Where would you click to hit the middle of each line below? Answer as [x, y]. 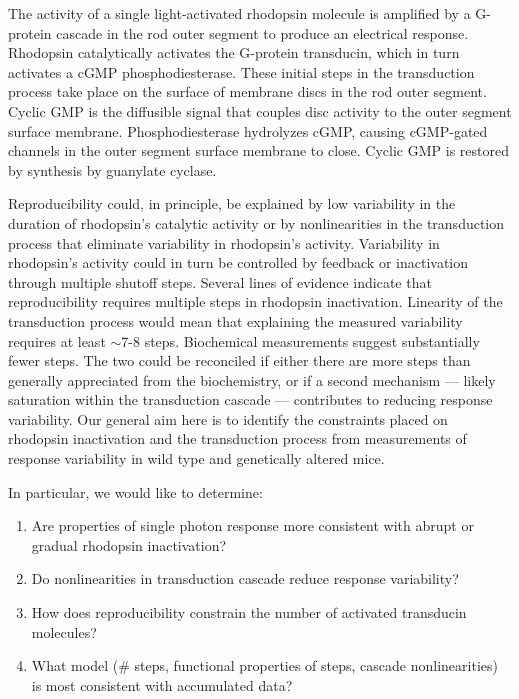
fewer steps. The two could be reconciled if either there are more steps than [239, 360]
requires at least [57, 340]
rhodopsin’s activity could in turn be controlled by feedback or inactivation [238, 262]
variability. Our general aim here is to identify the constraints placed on [228, 418]
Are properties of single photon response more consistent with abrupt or [252, 525]
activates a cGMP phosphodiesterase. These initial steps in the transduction [241, 71]
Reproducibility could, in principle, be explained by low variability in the [232, 203]
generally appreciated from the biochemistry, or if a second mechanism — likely [252, 379]
